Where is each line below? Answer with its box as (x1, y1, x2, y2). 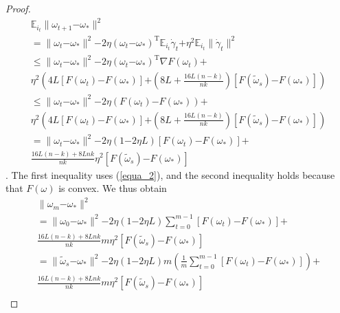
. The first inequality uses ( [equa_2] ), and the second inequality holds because (5, 167, 335, 182)
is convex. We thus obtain (58, 181, 167, 195)
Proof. (5, 1, 31, 15)
